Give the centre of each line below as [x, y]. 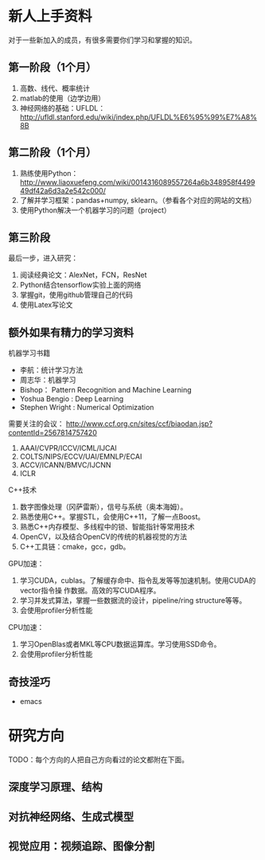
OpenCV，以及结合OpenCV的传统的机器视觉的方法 [103, 537]
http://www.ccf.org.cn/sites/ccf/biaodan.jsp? [139, 424]
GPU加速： [26, 564]
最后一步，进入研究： [43, 258]
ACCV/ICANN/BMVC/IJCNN [65, 465]
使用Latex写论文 [46, 305]
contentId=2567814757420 [53, 433]
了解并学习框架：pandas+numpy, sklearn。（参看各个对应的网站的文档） [138, 200]
